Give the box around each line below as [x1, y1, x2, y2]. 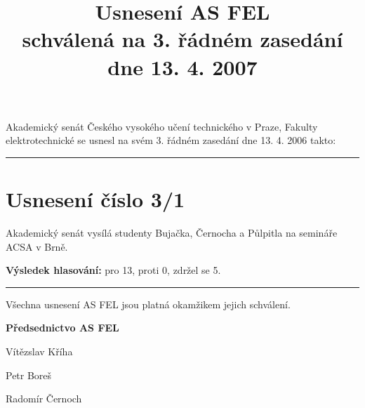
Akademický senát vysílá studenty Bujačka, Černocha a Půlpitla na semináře [6, 225, 338, 240]
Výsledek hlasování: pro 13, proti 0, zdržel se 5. [6, 263, 221, 277]
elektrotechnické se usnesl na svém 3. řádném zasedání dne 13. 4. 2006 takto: [6, 133, 336, 147]
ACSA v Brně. [6, 239, 68, 254]
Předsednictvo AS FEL [6, 320, 119, 335]
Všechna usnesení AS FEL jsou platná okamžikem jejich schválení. [6, 296, 291, 311]
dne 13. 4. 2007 [107, 52, 258, 81]
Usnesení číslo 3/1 [6, 185, 185, 213]
